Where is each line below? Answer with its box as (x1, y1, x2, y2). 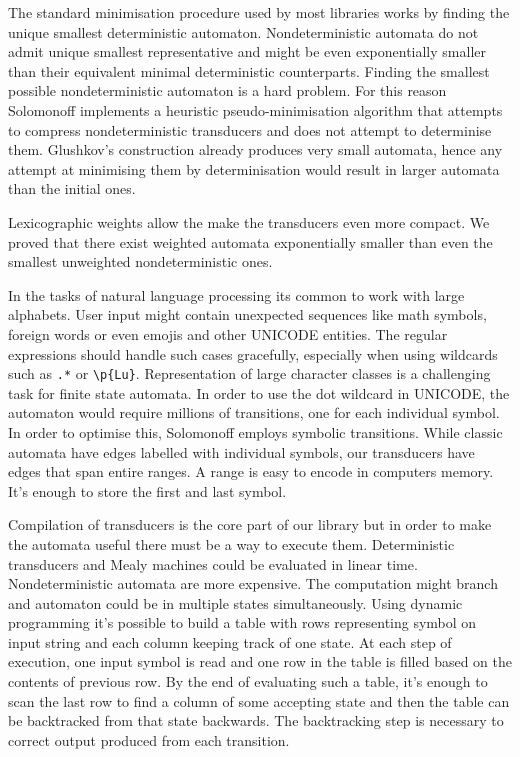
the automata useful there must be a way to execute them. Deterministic (8, 533, 455, 554)
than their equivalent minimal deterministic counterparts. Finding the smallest (8, 60, 490, 81)
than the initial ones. (8, 178, 136, 199)
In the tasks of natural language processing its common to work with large (8, 284, 465, 305)
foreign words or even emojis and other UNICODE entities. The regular (8, 323, 448, 344)
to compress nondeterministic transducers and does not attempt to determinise (8, 119, 492, 140)
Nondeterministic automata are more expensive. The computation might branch (8, 573, 498, 594)
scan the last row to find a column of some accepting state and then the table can (8, 690, 510, 711)
